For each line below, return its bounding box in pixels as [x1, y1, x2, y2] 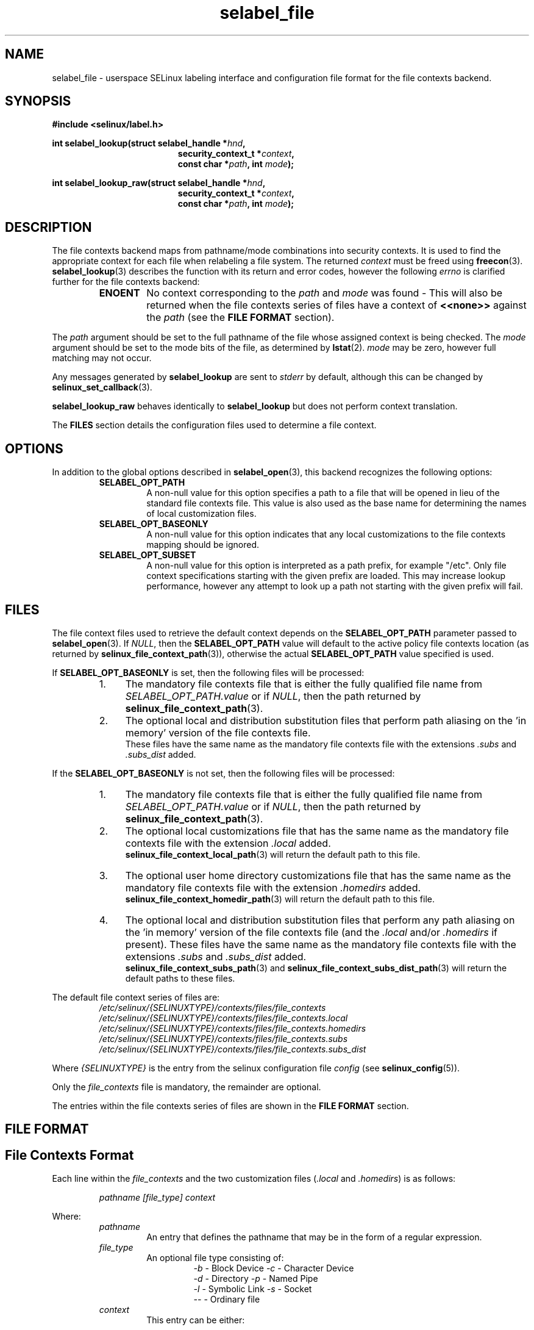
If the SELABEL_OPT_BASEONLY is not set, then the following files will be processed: [52, 767, 395, 778]
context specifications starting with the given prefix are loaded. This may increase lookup [146, 570, 506, 581]
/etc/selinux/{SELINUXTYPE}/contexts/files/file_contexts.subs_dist [99, 1043, 366, 1054]
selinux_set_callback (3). [52, 382, 152, 393]
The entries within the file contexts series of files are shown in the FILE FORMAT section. [52, 1100, 409, 1111]
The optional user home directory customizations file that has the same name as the [125, 869, 511, 882]
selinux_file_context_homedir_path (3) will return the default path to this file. [125, 893, 435, 904]
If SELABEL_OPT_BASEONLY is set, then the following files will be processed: [52, 667, 365, 678]
